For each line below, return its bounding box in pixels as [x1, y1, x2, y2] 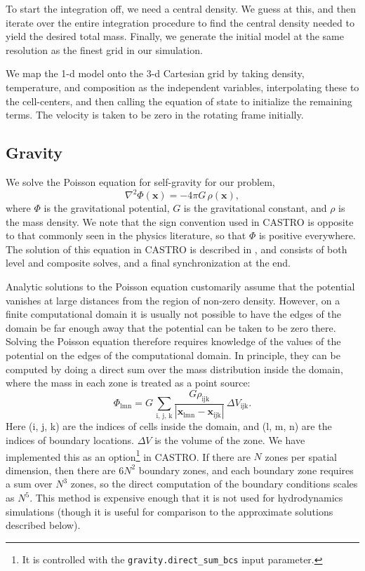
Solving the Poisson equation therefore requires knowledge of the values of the [6, 334, 341, 349]
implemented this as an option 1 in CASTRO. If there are [6, 447, 251, 464]
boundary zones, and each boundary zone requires [138, 462, 354, 477]
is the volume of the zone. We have [154, 433, 305, 448]
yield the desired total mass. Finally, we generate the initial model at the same [6, 29, 344, 43]
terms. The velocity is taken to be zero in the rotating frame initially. [6, 107, 304, 122]
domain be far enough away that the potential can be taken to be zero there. [6, 320, 336, 335]
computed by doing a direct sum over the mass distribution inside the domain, [6, 361, 343, 376]
